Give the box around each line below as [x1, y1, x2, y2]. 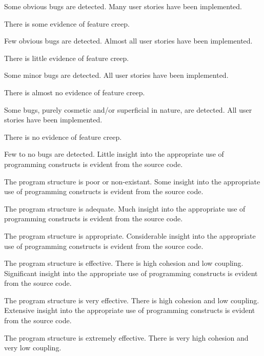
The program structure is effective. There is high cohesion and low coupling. [4, 258, 243, 268]
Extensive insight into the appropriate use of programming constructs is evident [4, 305, 255, 316]
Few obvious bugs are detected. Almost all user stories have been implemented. [4, 35, 253, 46]
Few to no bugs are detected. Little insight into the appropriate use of [4, 149, 224, 159]
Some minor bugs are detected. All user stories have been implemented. [4, 70, 229, 80]
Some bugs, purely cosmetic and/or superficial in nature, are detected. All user [4, 104, 252, 115]
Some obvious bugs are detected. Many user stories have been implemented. [4, 1, 242, 11]
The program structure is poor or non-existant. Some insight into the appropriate [4, 176, 260, 186]
